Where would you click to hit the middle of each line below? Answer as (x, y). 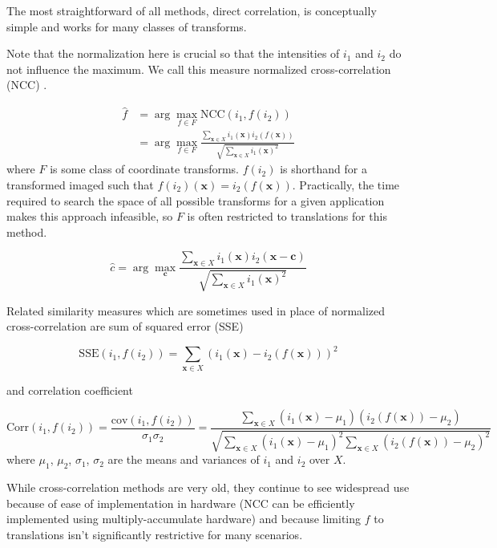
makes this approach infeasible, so (90, 216)
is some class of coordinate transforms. (144, 169)
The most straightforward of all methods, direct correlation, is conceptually (192, 10)
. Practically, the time (346, 185)
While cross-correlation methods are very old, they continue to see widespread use (208, 487)
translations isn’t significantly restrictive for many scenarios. (155, 535)
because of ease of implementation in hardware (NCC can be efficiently (181, 503)
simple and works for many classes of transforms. (127, 26)
